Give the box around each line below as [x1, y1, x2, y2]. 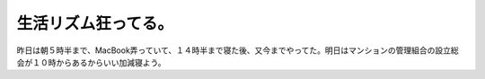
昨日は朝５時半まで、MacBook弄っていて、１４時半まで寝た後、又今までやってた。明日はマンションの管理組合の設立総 [16, 45, 460, 56]
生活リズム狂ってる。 [16, 13, 174, 33]
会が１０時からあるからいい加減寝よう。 [16, 57, 166, 67]
